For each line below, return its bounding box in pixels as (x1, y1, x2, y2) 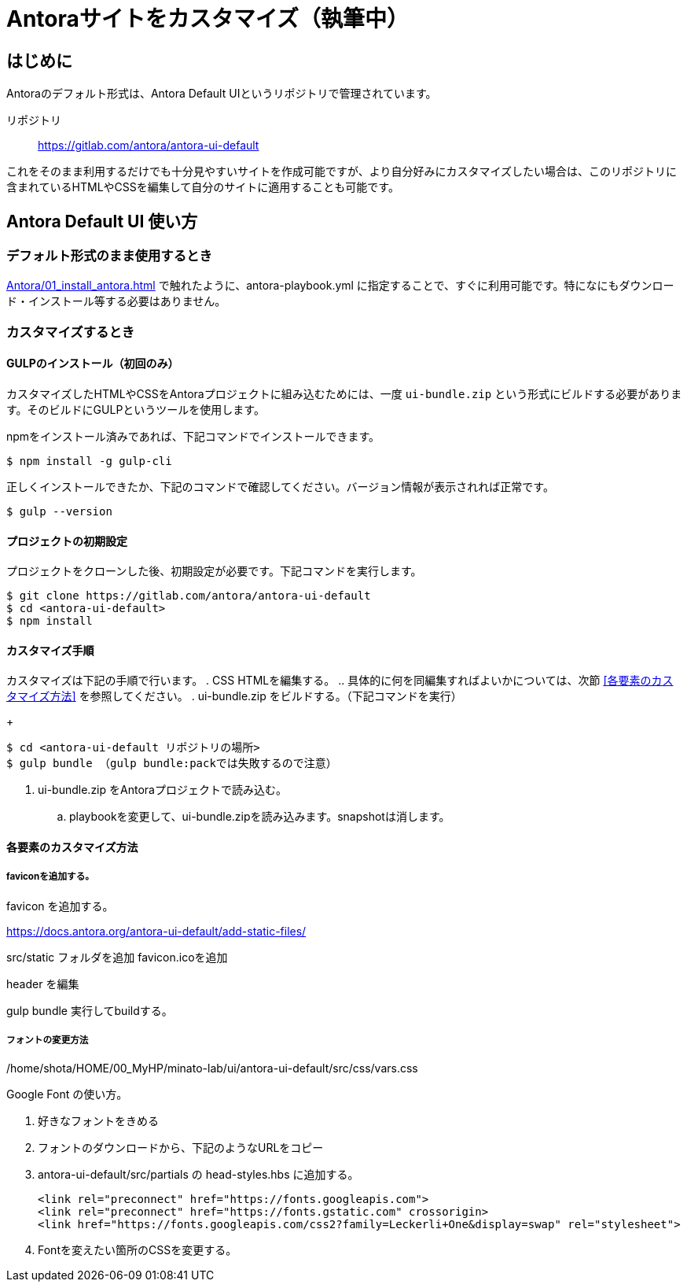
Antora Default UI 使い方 (6, 211, 198, 231)
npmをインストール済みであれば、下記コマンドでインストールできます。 (6, 429, 380, 443)
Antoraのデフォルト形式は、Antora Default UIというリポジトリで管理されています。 (6, 87, 437, 101)
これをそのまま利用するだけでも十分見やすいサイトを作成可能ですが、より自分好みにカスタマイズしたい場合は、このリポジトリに (6, 164, 678, 179)
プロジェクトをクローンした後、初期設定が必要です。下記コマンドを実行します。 (6, 564, 422, 578)
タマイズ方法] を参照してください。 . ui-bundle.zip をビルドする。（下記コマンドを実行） (6, 689, 462, 703)
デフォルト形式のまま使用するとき (6, 248, 212, 264)
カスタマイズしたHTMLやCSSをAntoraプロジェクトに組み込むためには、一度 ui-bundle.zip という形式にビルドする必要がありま (6, 386, 682, 400)
